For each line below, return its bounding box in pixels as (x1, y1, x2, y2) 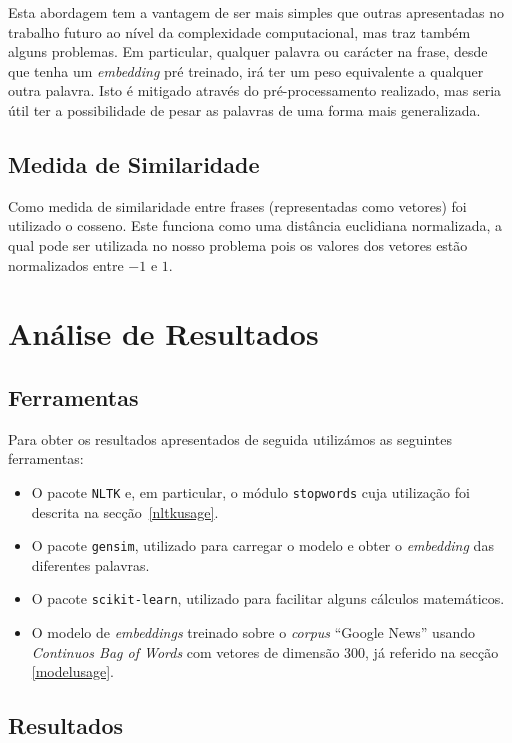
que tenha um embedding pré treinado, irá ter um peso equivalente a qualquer (8, 60, 484, 81)
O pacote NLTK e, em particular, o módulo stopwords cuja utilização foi (31, 481, 470, 502)
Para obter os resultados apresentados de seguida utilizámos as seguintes (8, 428, 453, 449)
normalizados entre (8, 254, 124, 275)
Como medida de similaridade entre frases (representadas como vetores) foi (8, 195, 467, 216)
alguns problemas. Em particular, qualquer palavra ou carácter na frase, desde (8, 41, 488, 62)
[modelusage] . (31, 661, 114, 682)
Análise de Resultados (8, 313, 319, 354)
